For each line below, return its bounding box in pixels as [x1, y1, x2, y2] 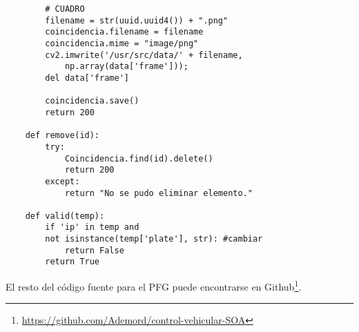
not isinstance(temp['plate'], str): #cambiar [45, 234, 263, 244]
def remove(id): [25, 130, 100, 141]
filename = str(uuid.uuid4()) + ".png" [45, 15, 229, 26]
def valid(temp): [25, 211, 105, 221]
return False [64, 245, 124, 255]
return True [45, 257, 100, 267]
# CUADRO [45, 4, 85, 14]
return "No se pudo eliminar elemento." [64, 188, 253, 198]
